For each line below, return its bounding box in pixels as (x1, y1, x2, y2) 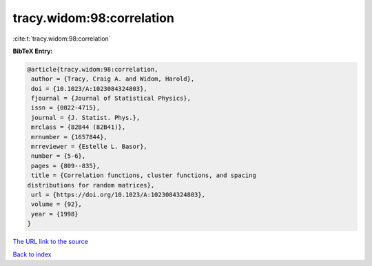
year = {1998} (31, 210, 79, 218)
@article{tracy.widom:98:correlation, (27, 65, 158, 73)
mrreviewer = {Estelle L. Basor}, (31, 143, 147, 151)
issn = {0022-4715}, (31, 104, 101, 112)
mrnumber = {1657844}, (31, 133, 108, 141)
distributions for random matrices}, (27, 181, 155, 189)
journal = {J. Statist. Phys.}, (31, 114, 141, 121)
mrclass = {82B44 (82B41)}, (31, 123, 126, 131)
